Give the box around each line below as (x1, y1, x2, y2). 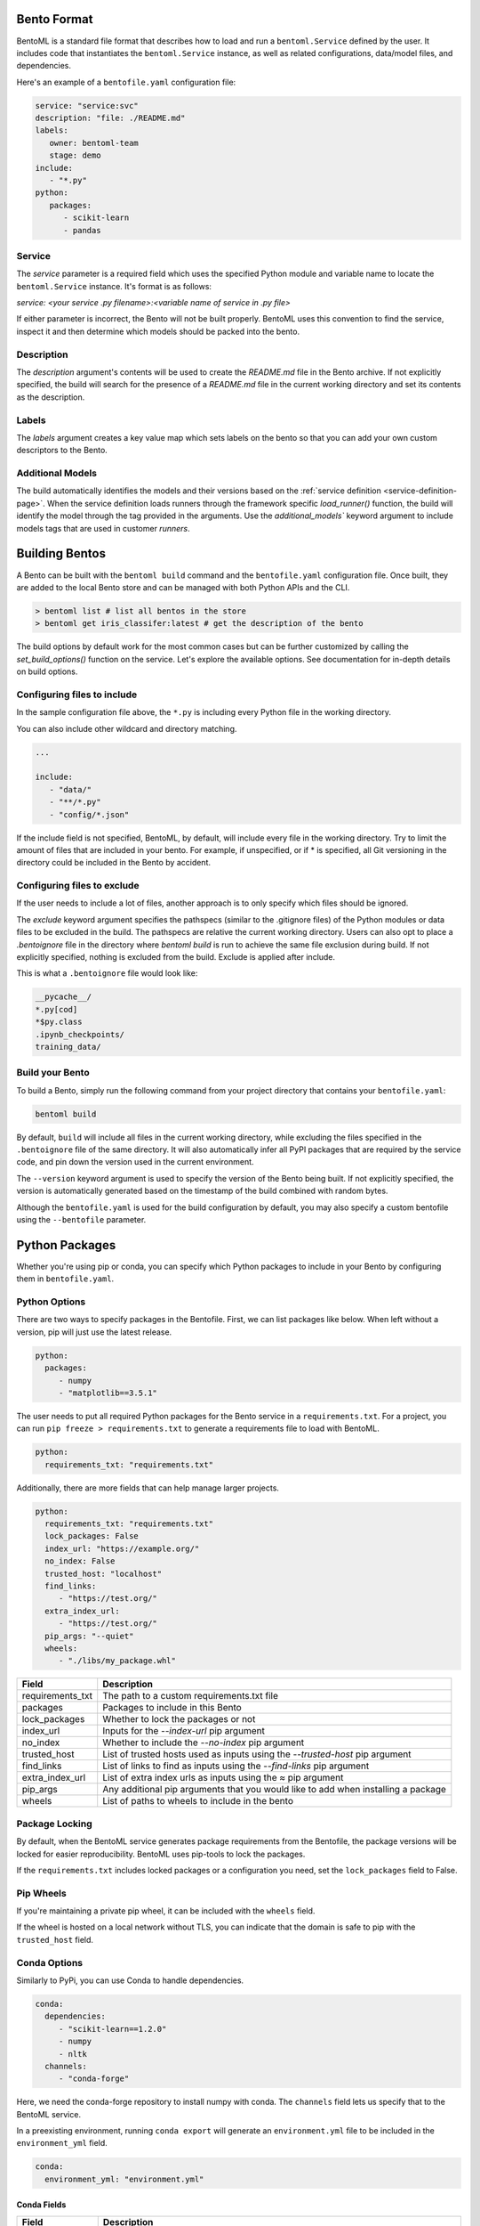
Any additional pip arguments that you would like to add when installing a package (102, 1783, 446, 1796)
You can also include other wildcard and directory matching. (16, 723, 237, 734)
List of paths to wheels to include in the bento (102, 1795, 293, 1808)
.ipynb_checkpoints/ (35, 1029, 124, 1039)
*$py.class (35, 1017, 83, 1028)
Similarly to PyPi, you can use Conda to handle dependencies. (16, 1975, 244, 1986)
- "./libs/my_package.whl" (58, 1656, 177, 1666)
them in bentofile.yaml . (16, 1273, 115, 1284)
